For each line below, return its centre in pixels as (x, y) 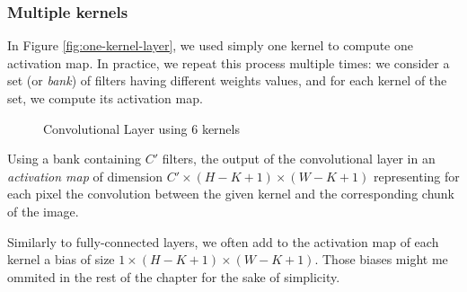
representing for (416, 176)
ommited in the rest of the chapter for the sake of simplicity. (174, 276)
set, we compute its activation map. (105, 98)
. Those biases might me (381, 259)
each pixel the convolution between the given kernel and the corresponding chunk (231, 194)
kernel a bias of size (61, 259)
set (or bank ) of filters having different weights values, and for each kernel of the (227, 80)
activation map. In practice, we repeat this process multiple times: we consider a (229, 62)
